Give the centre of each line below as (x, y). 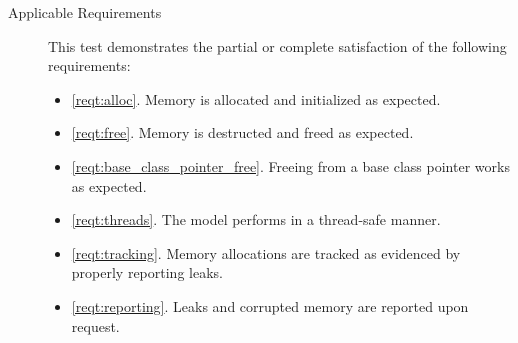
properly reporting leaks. (147, 272)
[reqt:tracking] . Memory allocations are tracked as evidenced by (266, 252)
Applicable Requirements (85, 12)
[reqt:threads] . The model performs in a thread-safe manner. (256, 219)
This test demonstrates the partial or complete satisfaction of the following (277, 45)
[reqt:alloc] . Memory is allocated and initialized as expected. (256, 98)
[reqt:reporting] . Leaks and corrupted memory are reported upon (270, 305)
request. (95, 325)
